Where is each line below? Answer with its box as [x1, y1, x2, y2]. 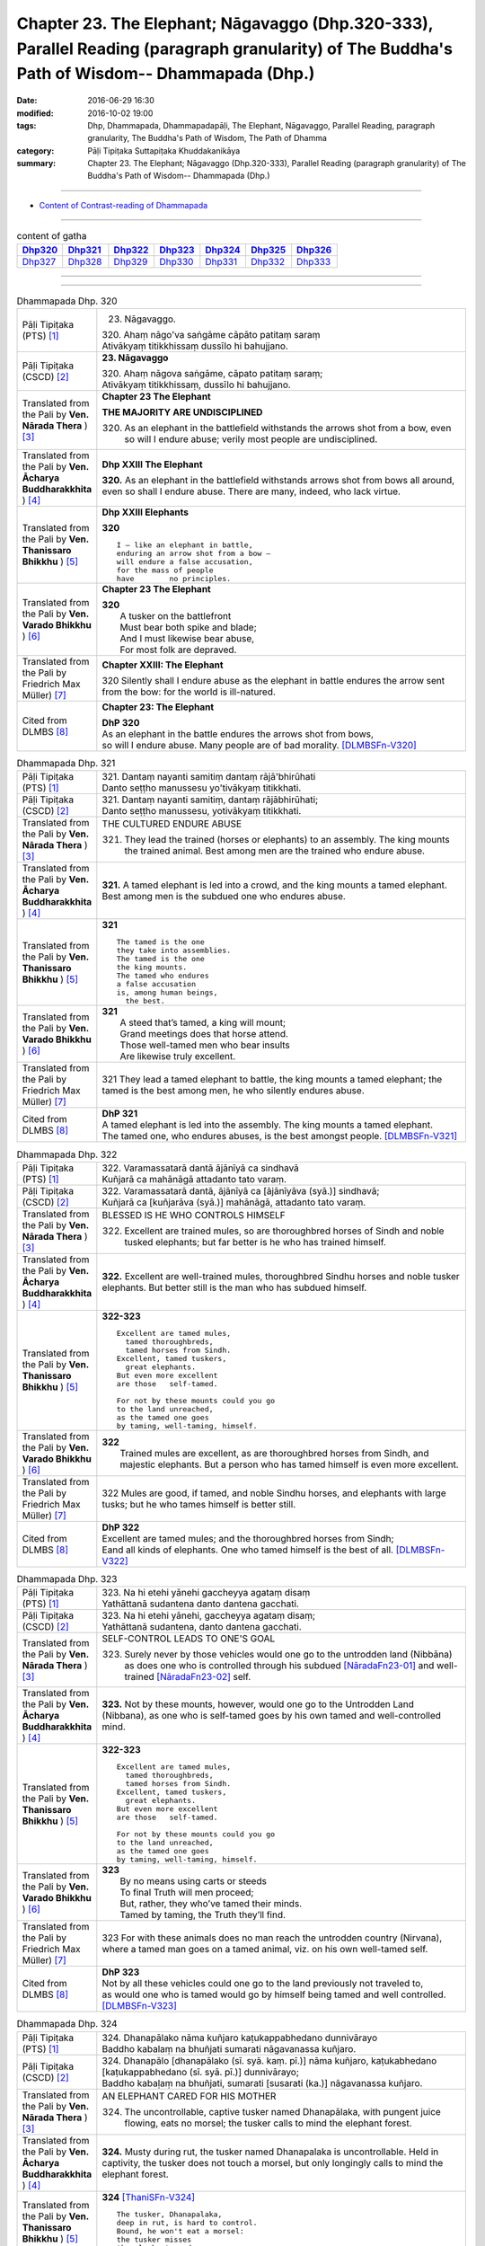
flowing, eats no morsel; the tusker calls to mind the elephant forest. [124, 2117, 412, 2129]
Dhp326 [296, 243, 332, 256]
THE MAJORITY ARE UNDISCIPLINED [101, 406, 263, 419]
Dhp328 [67, 255, 102, 268]
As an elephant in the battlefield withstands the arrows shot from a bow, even [124, 422, 452, 435]
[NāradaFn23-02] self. [156, 1671, 251, 1684]
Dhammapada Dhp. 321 [16, 757, 116, 770]
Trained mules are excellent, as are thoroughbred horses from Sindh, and [119, 1446, 429, 1459]
